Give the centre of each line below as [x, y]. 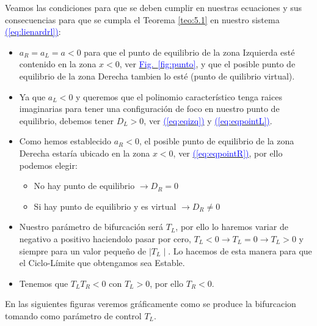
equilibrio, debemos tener [66, 120]
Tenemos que [44, 283]
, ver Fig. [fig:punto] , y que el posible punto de [207, 64]
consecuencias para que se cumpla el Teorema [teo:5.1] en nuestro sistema [142, 19]
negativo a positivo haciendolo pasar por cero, [105, 238]
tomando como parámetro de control [73, 315]
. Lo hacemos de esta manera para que [240, 250]
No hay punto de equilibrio [84, 186]
